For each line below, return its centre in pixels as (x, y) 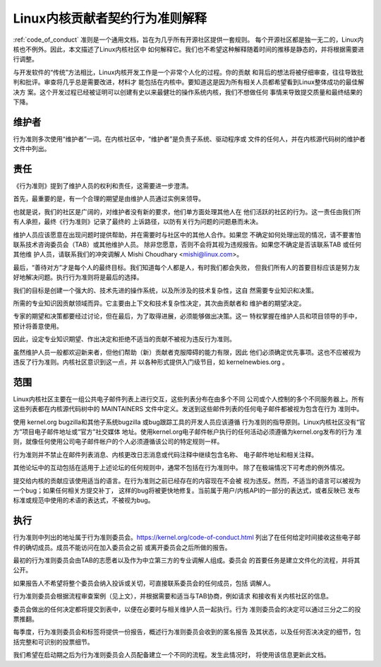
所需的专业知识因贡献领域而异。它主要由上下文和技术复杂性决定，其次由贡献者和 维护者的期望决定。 (159, 303)
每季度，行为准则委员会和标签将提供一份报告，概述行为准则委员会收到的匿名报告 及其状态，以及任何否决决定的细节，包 (187, 632)
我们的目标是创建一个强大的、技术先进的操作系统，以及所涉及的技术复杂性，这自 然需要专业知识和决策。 (165, 290)
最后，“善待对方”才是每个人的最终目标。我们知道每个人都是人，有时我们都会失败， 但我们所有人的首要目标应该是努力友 (187, 267)
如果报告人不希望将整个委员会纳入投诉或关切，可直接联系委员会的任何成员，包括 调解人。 (144, 583)
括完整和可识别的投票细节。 (53, 642)
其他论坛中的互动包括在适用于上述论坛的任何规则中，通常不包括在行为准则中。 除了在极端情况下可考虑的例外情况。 (181, 468)
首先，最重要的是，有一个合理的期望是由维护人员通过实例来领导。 (109, 199)
